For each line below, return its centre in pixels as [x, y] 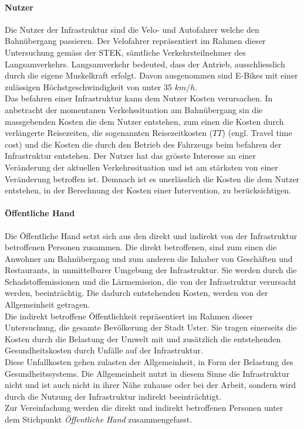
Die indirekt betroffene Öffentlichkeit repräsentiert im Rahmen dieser [129, 316]
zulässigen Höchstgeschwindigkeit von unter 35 [88, 86]
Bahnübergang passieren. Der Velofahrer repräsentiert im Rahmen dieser [135, 41]
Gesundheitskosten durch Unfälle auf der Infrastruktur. [104, 350]
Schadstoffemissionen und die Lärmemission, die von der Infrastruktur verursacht [151, 281]
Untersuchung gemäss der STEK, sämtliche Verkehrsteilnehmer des [125, 52]
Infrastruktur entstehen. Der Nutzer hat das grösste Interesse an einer [131, 156]
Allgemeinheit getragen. [48, 304]
